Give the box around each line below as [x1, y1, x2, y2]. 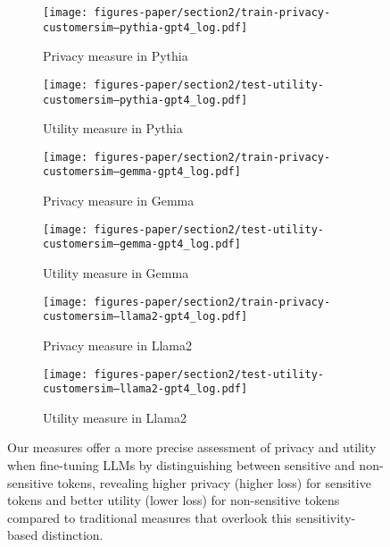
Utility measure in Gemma [43, 264, 189, 282]
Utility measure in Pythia [43, 119, 183, 138]
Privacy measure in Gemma [43, 191, 195, 210]
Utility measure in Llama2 [43, 408, 187, 426]
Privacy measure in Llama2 [43, 335, 192, 354]
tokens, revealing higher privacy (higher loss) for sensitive [57, 473, 371, 492]
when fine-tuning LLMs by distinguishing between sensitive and [7, 456, 355, 475]
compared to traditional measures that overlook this [7, 508, 292, 526]
